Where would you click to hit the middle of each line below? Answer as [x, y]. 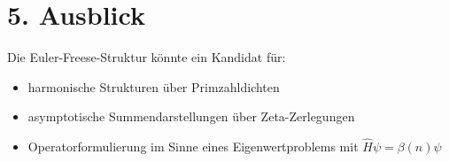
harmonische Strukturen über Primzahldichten [154, 86]
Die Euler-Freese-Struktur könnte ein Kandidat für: [147, 57]
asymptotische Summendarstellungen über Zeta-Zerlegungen [191, 116]
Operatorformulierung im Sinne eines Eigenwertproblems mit [193, 147]
